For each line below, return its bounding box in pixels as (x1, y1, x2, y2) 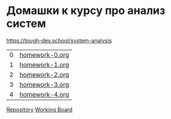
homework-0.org (19, 50, 70, 59)
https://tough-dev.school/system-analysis (6, 37, 112, 44)
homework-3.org (19, 80, 70, 88)
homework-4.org (19, 90, 70, 98)
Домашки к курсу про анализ (6, 4, 166, 18)
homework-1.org (19, 60, 70, 69)
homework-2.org (19, 70, 70, 79)
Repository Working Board (6, 106, 73, 113)
